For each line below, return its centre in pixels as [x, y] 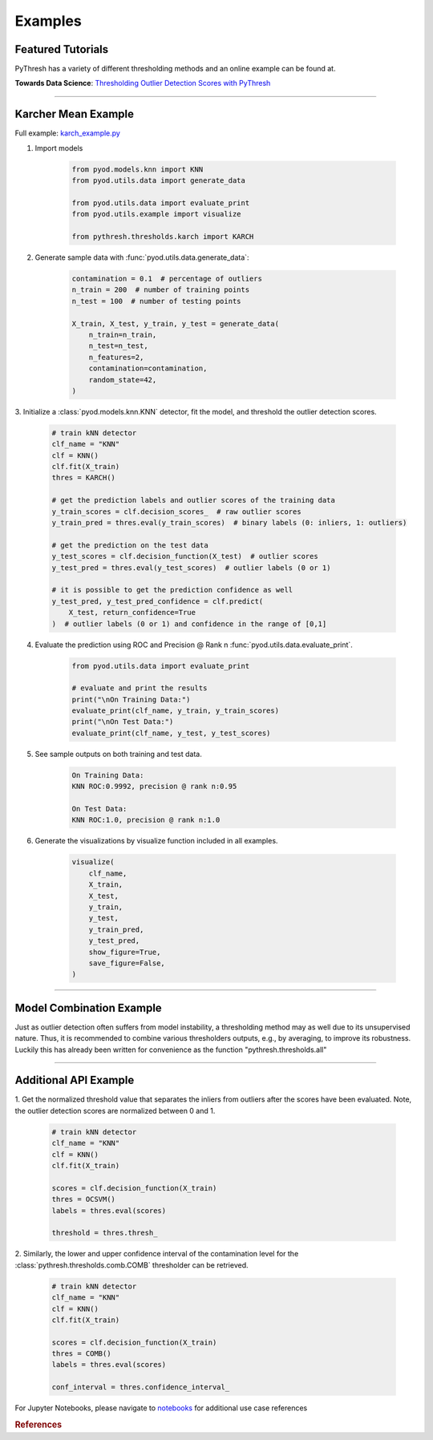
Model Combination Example [88, 1007]
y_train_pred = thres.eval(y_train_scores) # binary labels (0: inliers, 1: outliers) [229, 523]
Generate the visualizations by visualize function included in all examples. [156, 841]
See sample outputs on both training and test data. [118, 754]
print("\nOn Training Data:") [131, 699]
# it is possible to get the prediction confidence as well [172, 590]
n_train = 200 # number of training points [161, 290]
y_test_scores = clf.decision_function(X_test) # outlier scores [185, 556]
